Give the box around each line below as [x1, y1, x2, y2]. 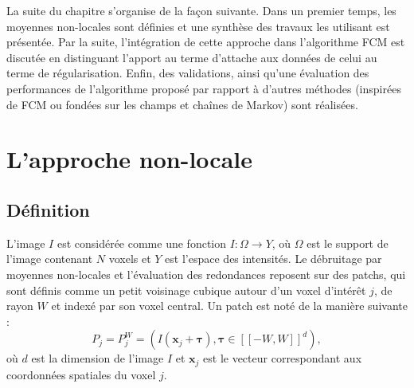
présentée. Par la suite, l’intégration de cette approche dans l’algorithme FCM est [6, 33, 405, 50]
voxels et [108, 250, 151, 267]
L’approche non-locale [6, 143, 252, 175]
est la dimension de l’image [31, 350, 164, 366]
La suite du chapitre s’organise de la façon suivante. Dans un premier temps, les [6, 2, 396, 18]
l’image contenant [6, 250, 93, 267]
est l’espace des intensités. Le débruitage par [165, 250, 382, 267]
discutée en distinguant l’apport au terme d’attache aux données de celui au [6, 49, 377, 65]
